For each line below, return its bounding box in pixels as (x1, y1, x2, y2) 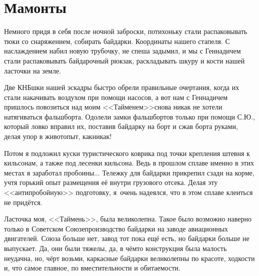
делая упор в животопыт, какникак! (4, 131, 112, 141)
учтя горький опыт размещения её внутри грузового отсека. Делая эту (4, 177, 218, 187)
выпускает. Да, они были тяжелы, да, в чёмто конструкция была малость (4, 243, 227, 253)
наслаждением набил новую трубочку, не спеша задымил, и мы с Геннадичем (4, 45, 241, 56)
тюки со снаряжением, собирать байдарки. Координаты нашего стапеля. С (4, 35, 230, 46)
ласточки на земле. (4, 65, 61, 75)
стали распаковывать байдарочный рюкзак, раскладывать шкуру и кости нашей (4, 55, 245, 65)
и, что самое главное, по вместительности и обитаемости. (4, 262, 180, 273)
